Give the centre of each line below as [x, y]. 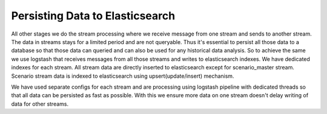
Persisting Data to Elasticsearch [93, 16]
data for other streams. [40, 104]
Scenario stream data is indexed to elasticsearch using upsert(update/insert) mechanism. [123, 76]
